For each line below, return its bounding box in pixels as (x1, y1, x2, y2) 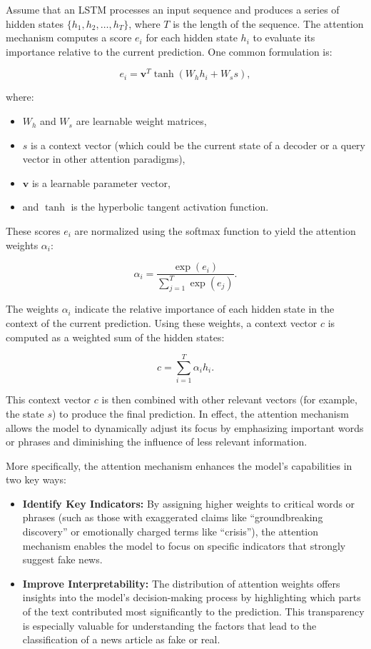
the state (6, 406, 44, 421)
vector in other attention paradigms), (22, 151, 185, 166)
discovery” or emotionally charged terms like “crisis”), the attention (22, 524, 319, 539)
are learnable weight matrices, (76, 114, 207, 129)
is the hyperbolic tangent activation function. (71, 199, 269, 214)
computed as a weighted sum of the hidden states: (6, 329, 225, 344)
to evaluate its (253, 30, 315, 45)
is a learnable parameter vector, (31, 175, 171, 190)
